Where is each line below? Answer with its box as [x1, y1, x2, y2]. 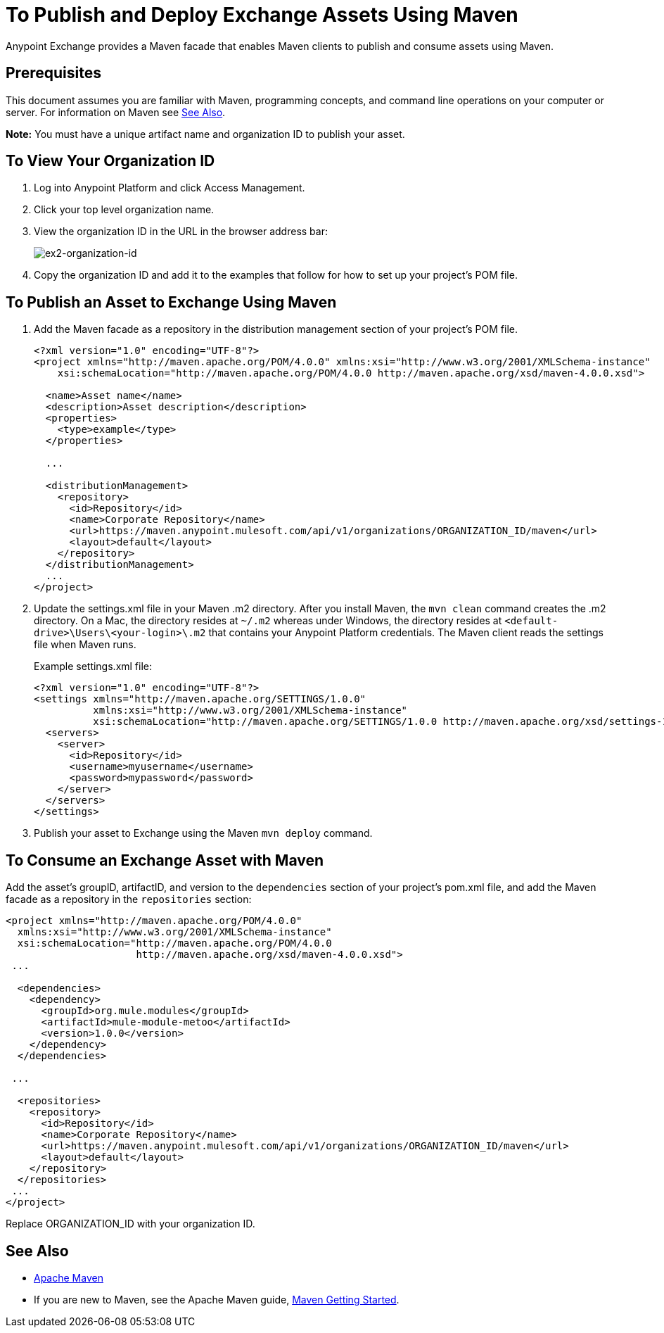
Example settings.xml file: [34, 660, 153, 673]
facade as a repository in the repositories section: [6, 893, 252, 906]
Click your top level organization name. [34, 203, 215, 216]
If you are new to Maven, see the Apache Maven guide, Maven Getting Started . [34, 1293, 400, 1306]
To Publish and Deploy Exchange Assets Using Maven [6, 3, 518, 27]
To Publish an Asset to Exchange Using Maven [6, 293, 337, 311]
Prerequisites [6, 64, 101, 82]
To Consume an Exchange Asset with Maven [6, 851, 324, 869]
